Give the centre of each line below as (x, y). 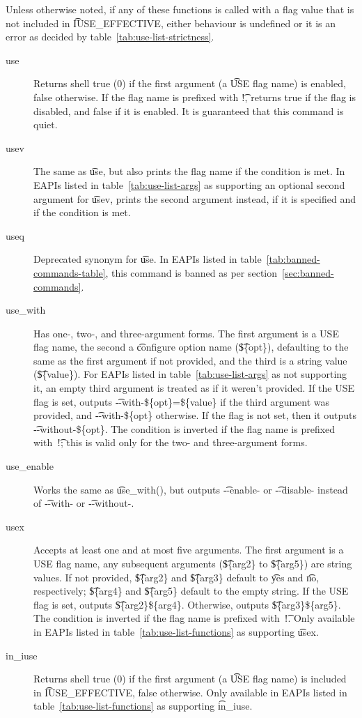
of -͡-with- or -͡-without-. (84, 503)
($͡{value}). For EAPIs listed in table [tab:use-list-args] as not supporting (190, 374)
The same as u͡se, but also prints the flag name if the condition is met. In (189, 171)
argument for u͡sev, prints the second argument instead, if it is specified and (195, 198)
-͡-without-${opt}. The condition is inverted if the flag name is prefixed (184, 428)
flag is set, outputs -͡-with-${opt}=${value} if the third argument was (182, 401)
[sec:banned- (308, 272)
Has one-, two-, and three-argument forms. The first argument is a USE (186, 333)
